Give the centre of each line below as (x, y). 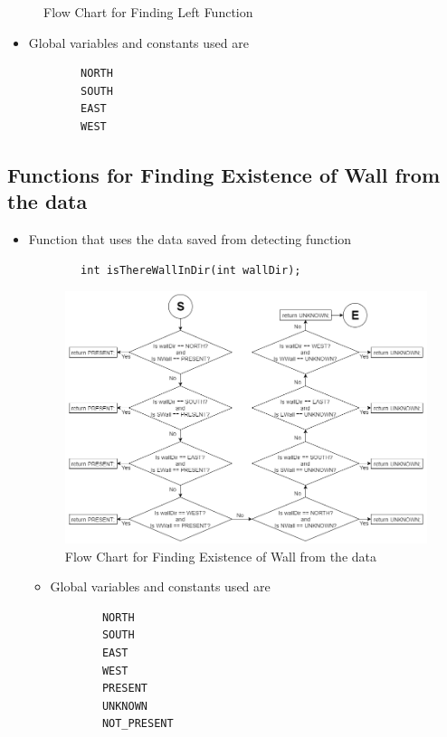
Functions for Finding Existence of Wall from (224, 174)
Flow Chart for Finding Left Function (148, 12)
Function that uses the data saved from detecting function (190, 239)
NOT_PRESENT (138, 724)
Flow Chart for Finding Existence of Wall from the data (220, 556)
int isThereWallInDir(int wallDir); (191, 270)
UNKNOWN (124, 706)
